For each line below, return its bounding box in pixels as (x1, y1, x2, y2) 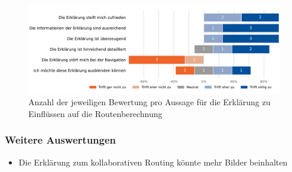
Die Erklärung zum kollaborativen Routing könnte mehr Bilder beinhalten (18, 155, 288, 168)
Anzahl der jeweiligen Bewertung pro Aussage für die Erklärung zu (28, 96, 271, 108)
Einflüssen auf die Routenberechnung (28, 107, 163, 119)
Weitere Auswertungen (5, 132, 116, 147)
